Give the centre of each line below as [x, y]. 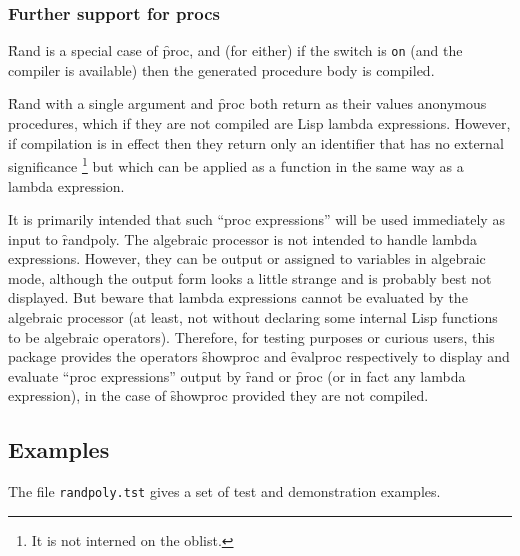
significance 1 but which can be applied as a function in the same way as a [236, 164]
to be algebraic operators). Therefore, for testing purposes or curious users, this [251, 336]
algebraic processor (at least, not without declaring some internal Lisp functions [253, 317]
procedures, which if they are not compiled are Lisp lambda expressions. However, [259, 123]
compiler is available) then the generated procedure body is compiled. [221, 69]
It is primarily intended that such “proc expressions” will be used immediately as [256, 219]
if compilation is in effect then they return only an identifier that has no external [256, 142]
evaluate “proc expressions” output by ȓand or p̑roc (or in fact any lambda [237, 375]
